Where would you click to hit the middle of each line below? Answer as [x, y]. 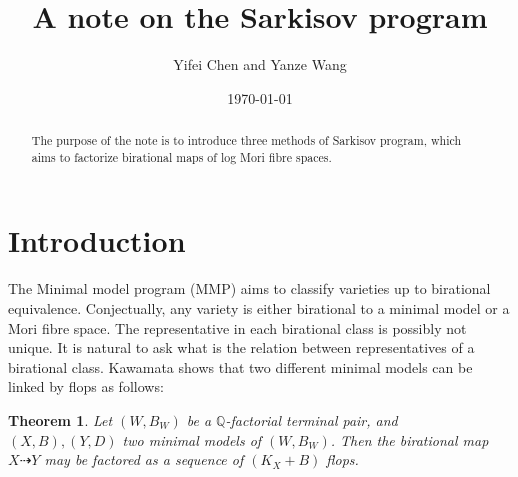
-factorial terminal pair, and [311, 419]
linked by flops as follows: [86, 386]
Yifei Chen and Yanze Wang [260, 64]
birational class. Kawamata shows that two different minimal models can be [240, 366]
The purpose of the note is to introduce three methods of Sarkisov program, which [246, 140]
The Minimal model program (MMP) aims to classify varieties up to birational [249, 288]
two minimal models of [192, 439]
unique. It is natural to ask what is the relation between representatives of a [241, 347]
